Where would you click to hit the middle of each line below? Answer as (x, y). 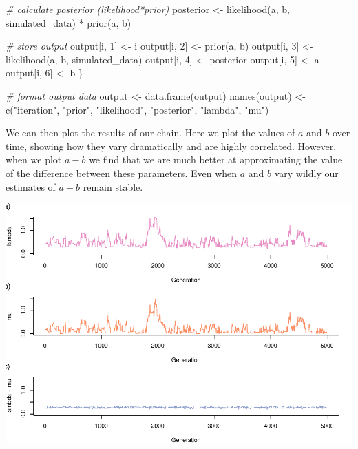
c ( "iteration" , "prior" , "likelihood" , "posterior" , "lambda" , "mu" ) (137, 109)
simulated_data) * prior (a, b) (69, 22)
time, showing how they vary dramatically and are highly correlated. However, (171, 146)
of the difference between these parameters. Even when (122, 173)
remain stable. (113, 186)
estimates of (31, 186)
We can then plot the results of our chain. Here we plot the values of (150, 133)
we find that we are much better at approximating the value (216, 159)
